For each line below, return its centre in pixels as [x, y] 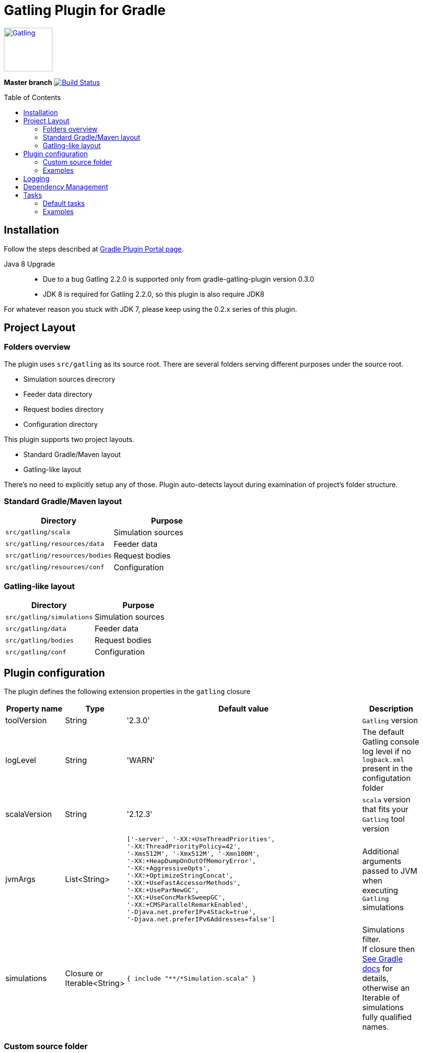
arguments [382, 861]
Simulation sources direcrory [69, 379]
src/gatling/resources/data [55, 544]
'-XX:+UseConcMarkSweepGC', [176, 898]
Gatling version [390, 721]
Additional [381, 851]
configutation [386, 778]
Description [391, 709]
